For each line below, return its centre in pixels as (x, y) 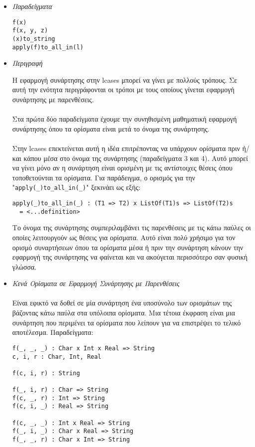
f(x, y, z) (30, 31)
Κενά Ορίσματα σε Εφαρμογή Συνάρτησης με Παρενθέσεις (96, 283)
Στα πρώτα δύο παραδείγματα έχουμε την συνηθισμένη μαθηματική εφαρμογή (125, 119)
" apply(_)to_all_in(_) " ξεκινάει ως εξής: (76, 187)
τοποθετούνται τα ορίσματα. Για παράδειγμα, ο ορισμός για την (104, 177)
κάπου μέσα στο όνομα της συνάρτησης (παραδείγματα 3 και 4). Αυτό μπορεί (136, 158)
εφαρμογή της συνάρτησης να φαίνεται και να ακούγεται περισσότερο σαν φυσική (130, 257)
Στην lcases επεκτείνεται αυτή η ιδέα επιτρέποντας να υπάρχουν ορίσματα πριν (126, 148)
